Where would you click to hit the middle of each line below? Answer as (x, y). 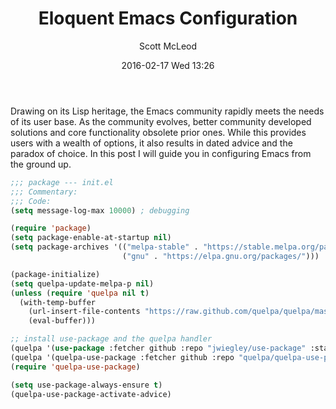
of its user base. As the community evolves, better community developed (161, 121)
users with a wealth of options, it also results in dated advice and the (151, 143)
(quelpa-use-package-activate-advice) (91, 394)
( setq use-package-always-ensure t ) (86, 385)
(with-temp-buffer (58, 302)
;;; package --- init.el (62, 182)
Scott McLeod (168, 46)
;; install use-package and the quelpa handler (111, 339)
